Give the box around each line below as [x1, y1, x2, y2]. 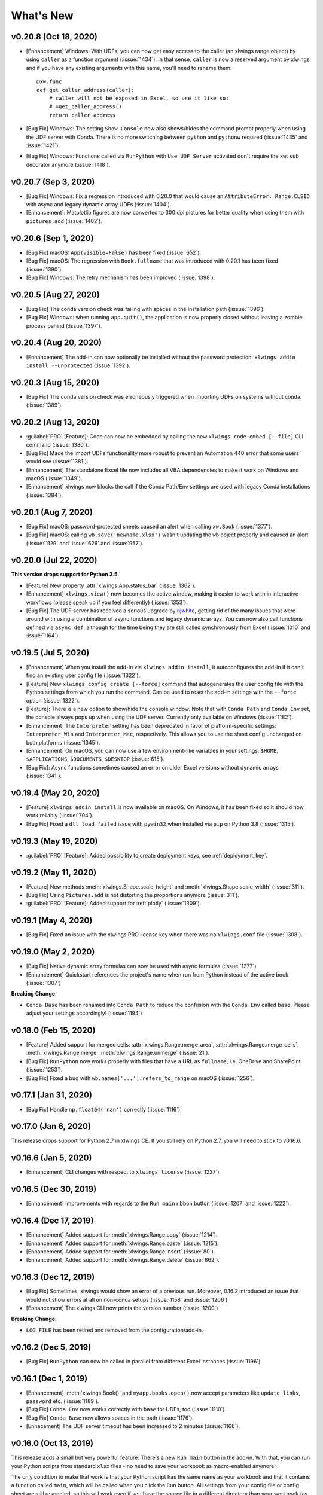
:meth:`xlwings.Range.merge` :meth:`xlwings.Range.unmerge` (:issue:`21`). [26, 1049, 209, 1057]
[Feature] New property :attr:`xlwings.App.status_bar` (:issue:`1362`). [26, 582, 196, 589]
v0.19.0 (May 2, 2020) [11, 947, 95, 957]
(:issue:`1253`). [26, 1066, 63, 1073]
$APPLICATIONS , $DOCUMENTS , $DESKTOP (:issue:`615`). [26, 755, 164, 762]
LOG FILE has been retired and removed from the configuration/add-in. [26, 1326, 203, 1334]
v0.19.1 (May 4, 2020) [11, 916, 93, 926]
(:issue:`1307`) [26, 980, 61, 987]
